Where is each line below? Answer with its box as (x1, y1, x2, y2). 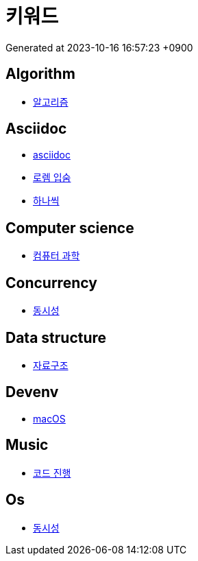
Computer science (5, 219, 134, 237)
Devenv (5, 383, 59, 401)
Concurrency (5, 274, 97, 291)
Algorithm (5, 65, 75, 83)
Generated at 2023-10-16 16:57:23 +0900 (5, 41, 193, 53)
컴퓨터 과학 (33, 250, 80, 262)
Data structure (5, 329, 107, 346)
